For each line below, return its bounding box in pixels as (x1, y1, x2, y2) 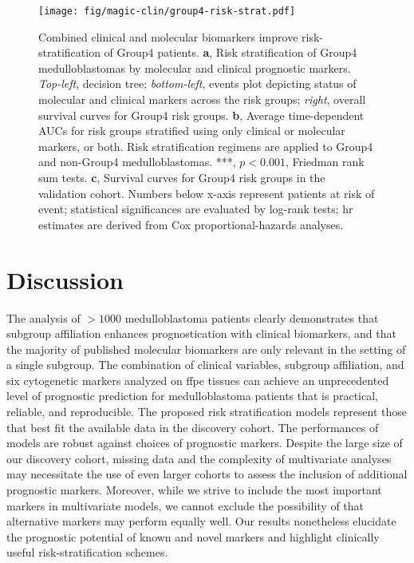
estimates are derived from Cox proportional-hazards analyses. (38, 216, 344, 232)
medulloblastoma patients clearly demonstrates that (124, 309, 379, 326)
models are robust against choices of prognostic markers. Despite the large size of (6, 434, 403, 451)
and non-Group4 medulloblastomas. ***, (38, 153, 236, 170)
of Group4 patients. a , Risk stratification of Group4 (104, 44, 357, 61)
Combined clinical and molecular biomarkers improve (38, 28, 298, 45)
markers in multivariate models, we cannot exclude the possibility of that (6, 497, 365, 513)
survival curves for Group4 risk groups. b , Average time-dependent (38, 106, 365, 123)
